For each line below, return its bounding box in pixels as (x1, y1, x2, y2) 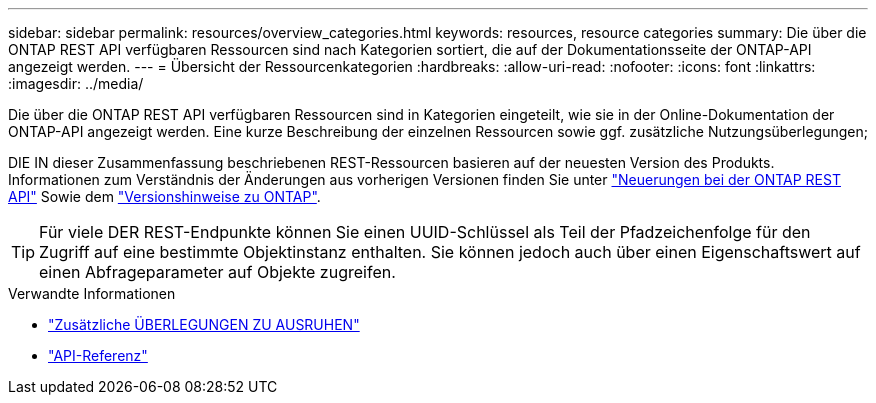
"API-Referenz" (48, 347, 148, 364)
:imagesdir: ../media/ (8, 75, 144, 92)
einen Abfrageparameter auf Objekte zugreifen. (39, 262, 396, 282)
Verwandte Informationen (8, 285, 176, 302)
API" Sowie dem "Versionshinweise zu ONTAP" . (8, 188, 321, 205)
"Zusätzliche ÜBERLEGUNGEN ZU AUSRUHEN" (48, 316, 360, 333)
